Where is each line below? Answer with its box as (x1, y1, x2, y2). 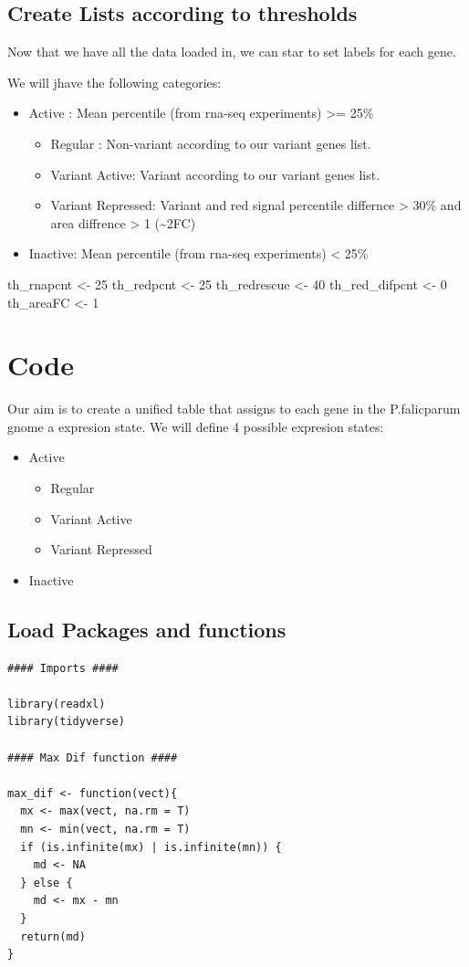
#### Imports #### (7, 661, 119, 675)
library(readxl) (7, 697, 106, 710)
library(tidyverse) (7, 715, 125, 729)
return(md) (20, 930, 86, 943)
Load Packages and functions (7, 615, 287, 643)
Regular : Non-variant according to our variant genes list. (50, 133, 371, 152)
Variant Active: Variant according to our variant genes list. (50, 164, 380, 184)
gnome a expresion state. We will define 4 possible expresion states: (7, 416, 384, 436)
